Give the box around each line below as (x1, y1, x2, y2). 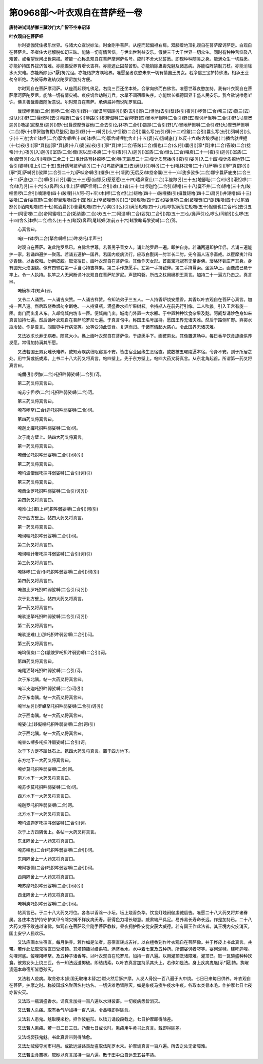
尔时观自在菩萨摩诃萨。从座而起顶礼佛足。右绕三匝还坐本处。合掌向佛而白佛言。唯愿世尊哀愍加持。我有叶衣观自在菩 (17, 85, 252, 91)
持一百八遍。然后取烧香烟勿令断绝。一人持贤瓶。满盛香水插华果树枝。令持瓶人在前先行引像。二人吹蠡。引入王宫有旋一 (9, 303, 248, 309)
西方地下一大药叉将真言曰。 (17, 793, 73, 799)
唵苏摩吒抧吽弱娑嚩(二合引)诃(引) (17, 883, 84, 889)
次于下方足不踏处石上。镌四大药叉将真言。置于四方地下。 (17, 748, 133, 754)
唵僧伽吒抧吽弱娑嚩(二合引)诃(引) (17, 452, 84, 458)
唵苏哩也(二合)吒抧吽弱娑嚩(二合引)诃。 (17, 847, 97, 852)
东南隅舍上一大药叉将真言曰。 (17, 856, 77, 862)
